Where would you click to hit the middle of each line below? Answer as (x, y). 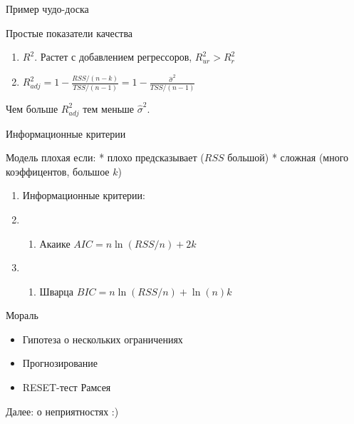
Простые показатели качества (69, 32)
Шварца (57, 291)
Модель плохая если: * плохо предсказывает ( (105, 157)
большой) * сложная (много (288, 157)
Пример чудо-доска (47, 9)
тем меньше (109, 108)
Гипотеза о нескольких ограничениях (103, 339)
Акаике (55, 243)
